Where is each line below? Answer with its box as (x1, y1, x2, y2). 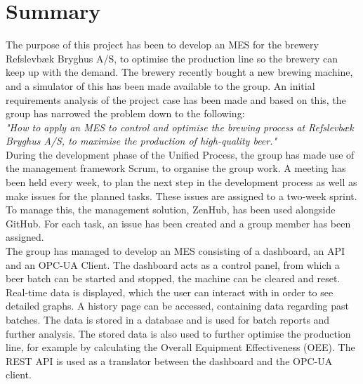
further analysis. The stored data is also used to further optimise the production (6, 326, 351, 340)
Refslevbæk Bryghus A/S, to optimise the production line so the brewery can (6, 51, 338, 65)
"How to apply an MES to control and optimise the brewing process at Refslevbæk (6, 119, 354, 134)
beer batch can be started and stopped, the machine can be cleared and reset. (6, 271, 341, 286)
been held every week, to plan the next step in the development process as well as (6, 175, 357, 190)
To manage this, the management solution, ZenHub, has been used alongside (6, 202, 336, 217)
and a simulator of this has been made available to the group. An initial (6, 78, 315, 93)
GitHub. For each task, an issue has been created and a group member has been (6, 216, 351, 230)
